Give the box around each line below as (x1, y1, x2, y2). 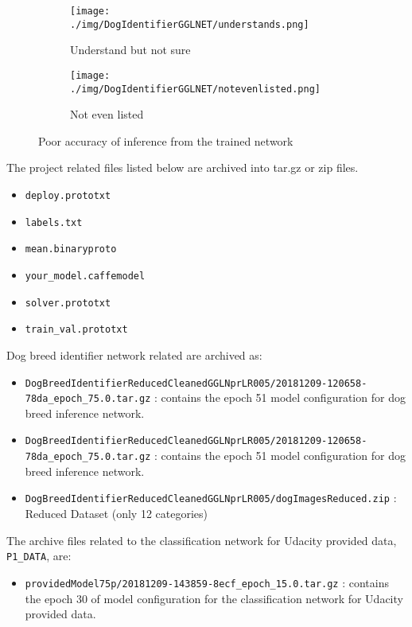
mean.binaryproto (25, 243, 117, 255)
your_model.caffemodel (25, 270, 146, 282)
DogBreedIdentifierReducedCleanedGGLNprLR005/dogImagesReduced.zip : (25, 489, 397, 506)
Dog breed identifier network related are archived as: (6, 346, 262, 363)
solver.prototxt (25, 297, 111, 309)
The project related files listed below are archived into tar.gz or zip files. (6, 159, 359, 176)
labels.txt (25, 216, 83, 228)
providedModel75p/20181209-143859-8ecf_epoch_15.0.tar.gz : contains (25, 574, 389, 590)
